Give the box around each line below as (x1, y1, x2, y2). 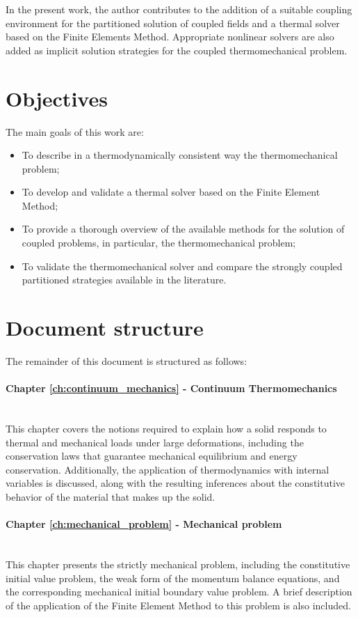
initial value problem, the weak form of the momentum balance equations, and (6, 570, 340, 585)
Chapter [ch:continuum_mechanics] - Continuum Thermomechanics (6, 381, 337, 396)
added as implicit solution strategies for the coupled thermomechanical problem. (6, 42, 348, 57)
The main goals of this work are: (6, 124, 144, 139)
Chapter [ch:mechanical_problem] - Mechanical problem (6, 517, 282, 531)
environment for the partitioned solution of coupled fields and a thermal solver (6, 15, 340, 30)
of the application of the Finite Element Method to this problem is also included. (6, 598, 351, 612)
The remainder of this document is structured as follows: (6, 353, 247, 368)
